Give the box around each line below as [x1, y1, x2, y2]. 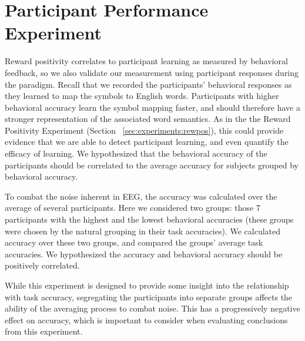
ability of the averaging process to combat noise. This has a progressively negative [5, 302, 300, 314]
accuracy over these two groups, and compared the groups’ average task [5, 236, 263, 249]
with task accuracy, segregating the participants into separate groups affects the [5, 290, 293, 303]
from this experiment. [5, 325, 83, 337]
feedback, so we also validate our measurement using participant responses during [5, 66, 299, 78]
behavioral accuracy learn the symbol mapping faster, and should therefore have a [5, 101, 300, 113]
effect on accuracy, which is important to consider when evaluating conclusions [5, 313, 288, 326]
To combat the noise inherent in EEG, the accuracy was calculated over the [5, 190, 277, 202]
